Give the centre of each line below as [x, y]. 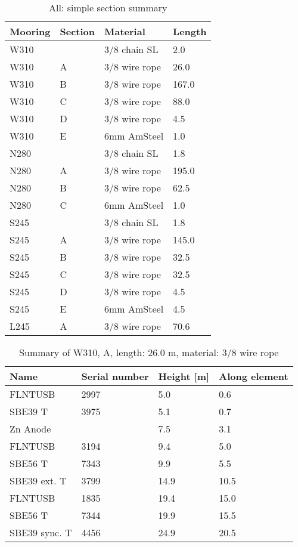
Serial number [115, 376]
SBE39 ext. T [38, 480]
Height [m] [184, 376]
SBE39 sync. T [41, 532]
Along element [254, 376]
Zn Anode [30, 429]
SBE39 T [29, 411]
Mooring [30, 31]
